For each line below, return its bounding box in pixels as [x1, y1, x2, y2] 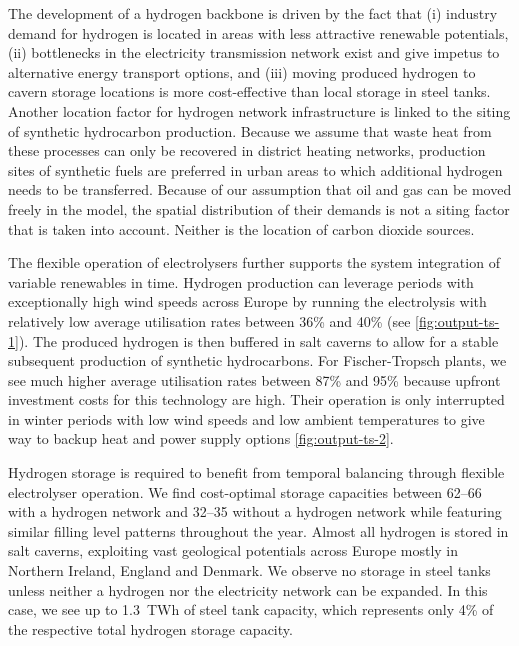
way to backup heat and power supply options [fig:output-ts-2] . [8, 428, 394, 449]
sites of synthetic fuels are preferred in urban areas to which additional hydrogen [8, 159, 503, 180]
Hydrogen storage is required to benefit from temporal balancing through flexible [8, 462, 505, 483]
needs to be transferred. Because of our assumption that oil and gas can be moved [8, 179, 512, 200]
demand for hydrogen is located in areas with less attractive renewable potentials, [8, 22, 509, 43]
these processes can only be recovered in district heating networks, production [8, 140, 486, 161]
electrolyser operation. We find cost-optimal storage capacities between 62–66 [8, 481, 482, 502]
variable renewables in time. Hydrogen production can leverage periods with [8, 271, 474, 292]
